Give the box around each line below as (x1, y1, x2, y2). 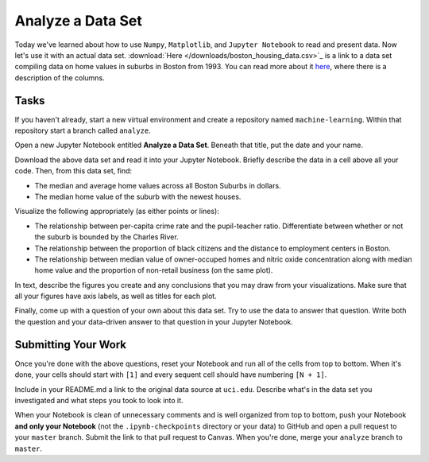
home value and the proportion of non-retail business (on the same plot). (34, 266, 273, 275)
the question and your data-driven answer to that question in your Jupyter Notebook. (14, 316, 294, 326)
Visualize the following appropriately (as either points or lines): (14, 207, 220, 216)
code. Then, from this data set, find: (14, 166, 133, 176)
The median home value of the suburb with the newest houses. (34, 192, 242, 201)
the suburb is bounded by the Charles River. (34, 232, 179, 242)
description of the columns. (14, 72, 105, 83)
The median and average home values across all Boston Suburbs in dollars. (34, 181, 281, 190)
